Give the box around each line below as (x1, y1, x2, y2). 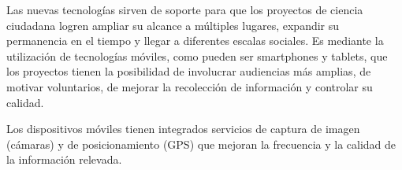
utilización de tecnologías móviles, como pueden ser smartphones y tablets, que (6, 47, 388, 64)
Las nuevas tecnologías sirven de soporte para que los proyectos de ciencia (6, 2, 363, 17)
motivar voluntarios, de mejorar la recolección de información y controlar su (6, 78, 373, 94)
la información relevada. (6, 151, 122, 168)
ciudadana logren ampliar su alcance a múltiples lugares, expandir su (6, 17, 340, 33)
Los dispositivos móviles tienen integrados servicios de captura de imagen (6, 120, 360, 137)
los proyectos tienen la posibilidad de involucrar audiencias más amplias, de (6, 63, 371, 79)
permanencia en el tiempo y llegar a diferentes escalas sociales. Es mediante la (6, 32, 384, 49)
